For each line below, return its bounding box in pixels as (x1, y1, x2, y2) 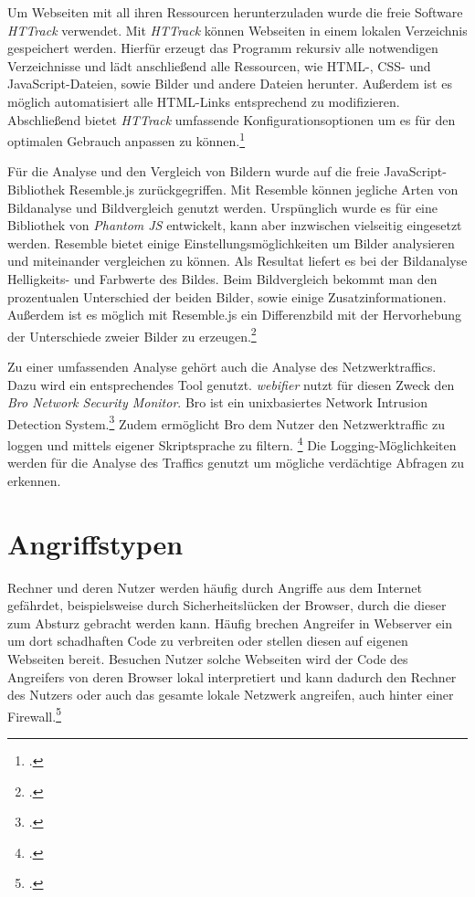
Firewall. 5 (7, 703, 61, 725)
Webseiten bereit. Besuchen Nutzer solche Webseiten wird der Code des (7, 649, 408, 668)
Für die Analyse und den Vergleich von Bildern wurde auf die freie (7, 162, 380, 181)
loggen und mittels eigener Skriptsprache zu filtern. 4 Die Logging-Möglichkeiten (7, 433, 457, 454)
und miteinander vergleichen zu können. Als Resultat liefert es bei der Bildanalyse (7, 251, 468, 270)
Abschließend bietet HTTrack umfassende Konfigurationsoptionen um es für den (7, 110, 456, 129)
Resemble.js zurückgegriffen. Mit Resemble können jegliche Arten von (69, 180, 459, 198)
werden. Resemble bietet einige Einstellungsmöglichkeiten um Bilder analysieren (7, 233, 455, 252)
